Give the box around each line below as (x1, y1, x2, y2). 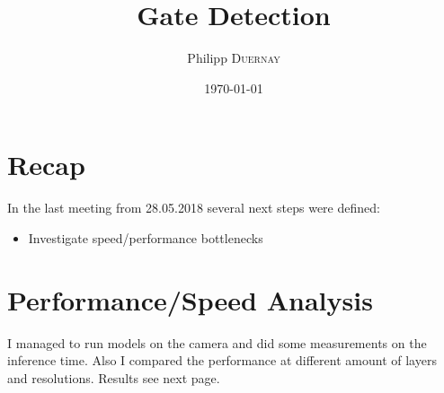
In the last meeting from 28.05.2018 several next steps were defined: (7, 198, 380, 217)
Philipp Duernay (187, 48, 280, 67)
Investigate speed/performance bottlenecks (28, 228, 263, 247)
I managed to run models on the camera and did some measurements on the (7, 333, 427, 352)
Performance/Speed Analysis (7, 281, 373, 318)
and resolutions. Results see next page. (7, 368, 220, 387)
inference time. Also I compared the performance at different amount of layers (7, 351, 437, 370)
